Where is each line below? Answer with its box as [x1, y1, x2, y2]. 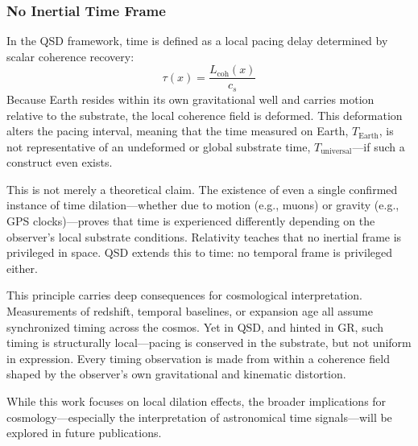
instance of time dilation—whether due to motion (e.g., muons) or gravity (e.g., [6, 196, 399, 213]
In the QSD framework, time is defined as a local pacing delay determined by [6, 32, 388, 49]
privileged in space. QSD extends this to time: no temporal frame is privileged [6, 244, 392, 261]
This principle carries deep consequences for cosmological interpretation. [6, 287, 362, 304]
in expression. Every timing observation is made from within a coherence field [6, 349, 390, 366]
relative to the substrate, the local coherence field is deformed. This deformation [6, 106, 403, 123]
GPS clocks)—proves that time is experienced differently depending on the [6, 213, 375, 229]
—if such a [352, 138, 405, 155]
